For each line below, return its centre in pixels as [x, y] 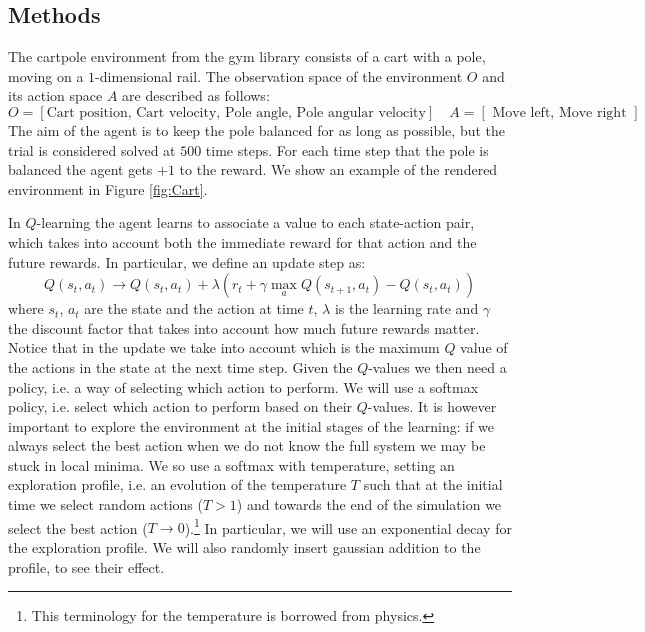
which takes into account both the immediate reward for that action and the [242, 241]
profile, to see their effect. [86, 566]
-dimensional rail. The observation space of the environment [279, 75]
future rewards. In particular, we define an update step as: [187, 261]
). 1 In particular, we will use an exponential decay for [348, 526]
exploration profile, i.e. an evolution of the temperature [177, 484]
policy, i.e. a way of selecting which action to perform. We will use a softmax [243, 386]
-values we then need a [437, 366]
